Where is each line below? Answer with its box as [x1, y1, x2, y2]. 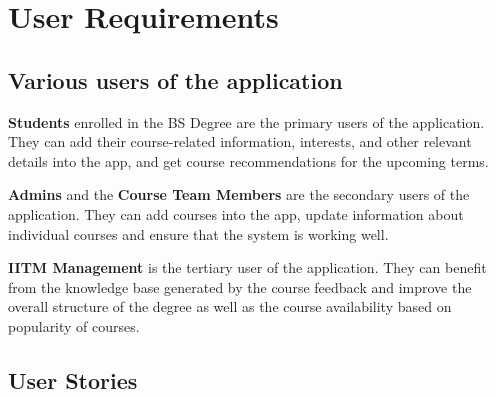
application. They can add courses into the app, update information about [8, 203, 464, 224]
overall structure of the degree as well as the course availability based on [8, 296, 452, 317]
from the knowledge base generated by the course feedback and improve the [8, 276, 472, 297]
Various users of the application [8, 64, 343, 95]
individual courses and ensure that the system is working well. [8, 223, 389, 244]
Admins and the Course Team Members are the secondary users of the [8, 184, 470, 205]
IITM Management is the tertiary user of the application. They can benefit [8, 257, 487, 278]
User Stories [8, 364, 138, 395]
